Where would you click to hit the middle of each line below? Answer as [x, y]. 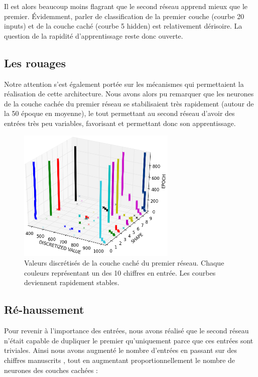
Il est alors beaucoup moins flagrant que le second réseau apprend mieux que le [126, 6]
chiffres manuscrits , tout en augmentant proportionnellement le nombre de [120, 360]
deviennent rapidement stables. [72, 282]
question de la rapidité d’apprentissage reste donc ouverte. [94, 35]
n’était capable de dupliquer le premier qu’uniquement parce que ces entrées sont [129, 340]
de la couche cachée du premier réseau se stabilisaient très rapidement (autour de [129, 103]
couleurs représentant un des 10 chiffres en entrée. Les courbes [120, 272]
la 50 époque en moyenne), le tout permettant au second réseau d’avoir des [119, 113]
